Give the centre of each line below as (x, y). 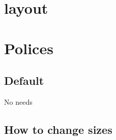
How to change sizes (58, 129)
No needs (18, 101)
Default (24, 80)
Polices (29, 48)
